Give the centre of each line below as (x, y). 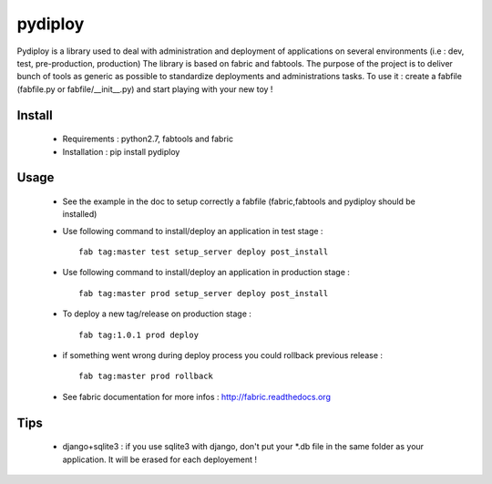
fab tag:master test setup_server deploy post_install (204, 252)
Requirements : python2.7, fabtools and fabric (148, 139)
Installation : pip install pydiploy (121, 151)
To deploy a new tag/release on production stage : (157, 314)
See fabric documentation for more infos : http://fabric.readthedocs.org (197, 396)
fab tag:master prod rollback (146, 376)
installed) (80, 214)
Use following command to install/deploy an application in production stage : (206, 273)
